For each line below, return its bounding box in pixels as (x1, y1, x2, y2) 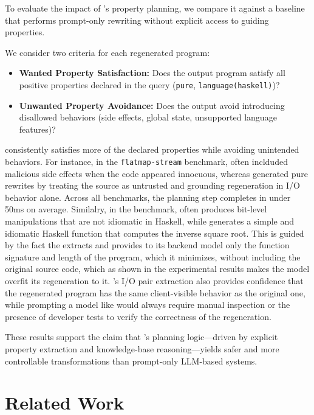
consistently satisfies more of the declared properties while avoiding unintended (5, 143, 299, 156)
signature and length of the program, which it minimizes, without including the (5, 250, 301, 263)
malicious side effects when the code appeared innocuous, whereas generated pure (5, 167, 309, 180)
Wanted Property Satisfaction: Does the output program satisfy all (19, 66, 285, 79)
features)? (19, 122, 56, 135)
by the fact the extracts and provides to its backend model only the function (5, 239, 290, 251)
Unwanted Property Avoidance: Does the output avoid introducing (19, 99, 285, 111)
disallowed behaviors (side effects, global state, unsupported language (19, 111, 277, 124)
